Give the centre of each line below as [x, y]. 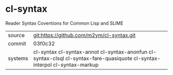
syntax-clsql [49, 58]
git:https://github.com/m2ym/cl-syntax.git [84, 35]
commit [17, 43]
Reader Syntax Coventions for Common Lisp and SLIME [64, 23]
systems [18, 58]
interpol [43, 65]
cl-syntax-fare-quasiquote [99, 58]
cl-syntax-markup [76, 65]
